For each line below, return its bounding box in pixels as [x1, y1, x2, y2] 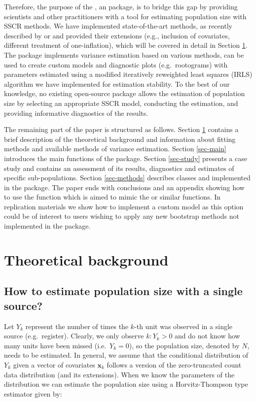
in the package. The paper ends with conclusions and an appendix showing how [4, 182, 245, 192]
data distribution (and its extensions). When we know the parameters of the [4, 369, 235, 379]
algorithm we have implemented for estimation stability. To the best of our [4, 78, 230, 89]
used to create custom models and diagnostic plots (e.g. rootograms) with [4, 59, 228, 69]
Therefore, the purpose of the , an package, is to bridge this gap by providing [4, 1, 238, 11]
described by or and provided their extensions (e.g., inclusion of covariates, [4, 30, 230, 40]
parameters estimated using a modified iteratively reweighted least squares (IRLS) [4, 69, 253, 79]
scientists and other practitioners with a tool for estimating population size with [4, 11, 247, 21]
